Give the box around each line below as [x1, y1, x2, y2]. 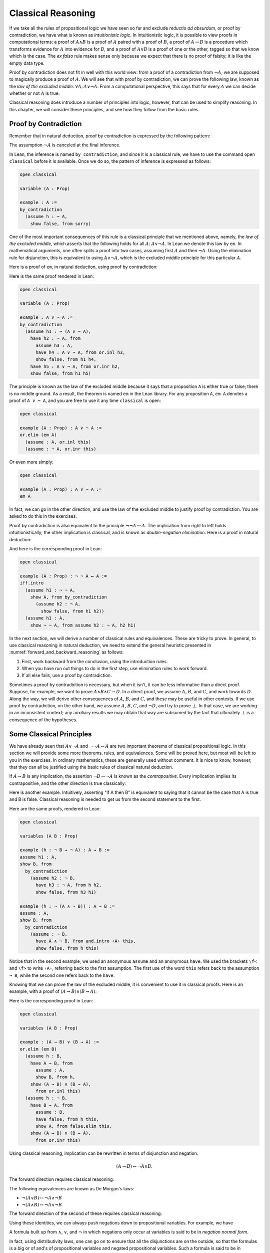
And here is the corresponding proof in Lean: [9, 546, 102, 552]
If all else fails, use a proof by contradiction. [21, 672, 112, 679]
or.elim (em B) [19, 1046, 57, 1052]
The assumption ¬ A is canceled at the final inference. [9, 142, 121, 148]
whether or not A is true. [9, 90, 60, 96]
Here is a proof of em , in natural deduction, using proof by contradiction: [9, 264, 157, 270]
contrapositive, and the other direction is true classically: [9, 780, 126, 786]
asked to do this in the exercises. [9, 513, 77, 519]
